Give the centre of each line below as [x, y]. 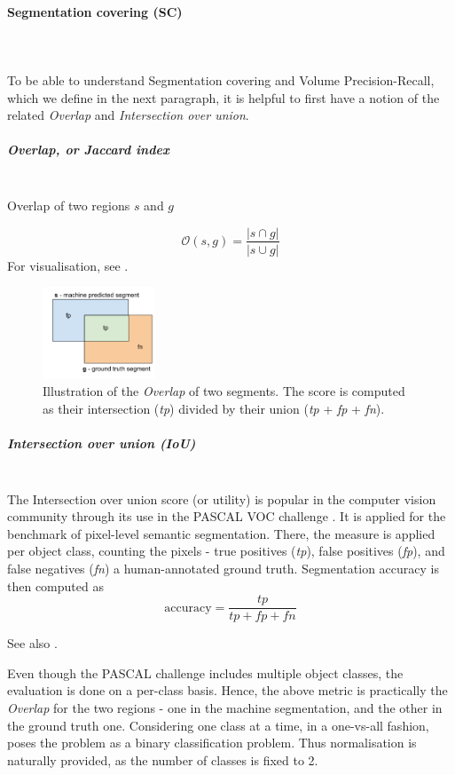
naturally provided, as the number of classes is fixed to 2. [163, 759]
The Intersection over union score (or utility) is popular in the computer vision [222, 498]
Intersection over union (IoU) [102, 443]
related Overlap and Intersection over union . [128, 115]
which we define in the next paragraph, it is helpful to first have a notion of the [224, 97]
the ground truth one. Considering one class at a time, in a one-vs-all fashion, [218, 725]
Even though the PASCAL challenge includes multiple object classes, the [205, 672]
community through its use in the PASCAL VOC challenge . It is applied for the [227, 516]
